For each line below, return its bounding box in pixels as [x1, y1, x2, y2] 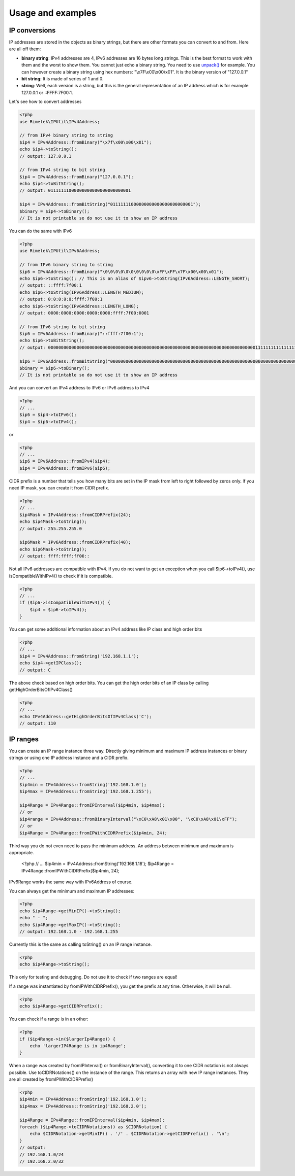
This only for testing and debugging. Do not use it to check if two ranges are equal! [9, 974, 177, 980]
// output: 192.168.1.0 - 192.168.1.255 [19, 929, 118, 934]
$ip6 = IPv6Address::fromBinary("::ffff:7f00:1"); [19, 331, 145, 337]
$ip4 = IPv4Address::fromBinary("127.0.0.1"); [19, 174, 134, 179]
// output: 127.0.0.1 [19, 153, 72, 159]
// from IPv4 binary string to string [19, 133, 113, 138]
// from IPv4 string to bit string [19, 167, 105, 173]
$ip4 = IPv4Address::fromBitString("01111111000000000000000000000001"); [19, 202, 201, 207]
